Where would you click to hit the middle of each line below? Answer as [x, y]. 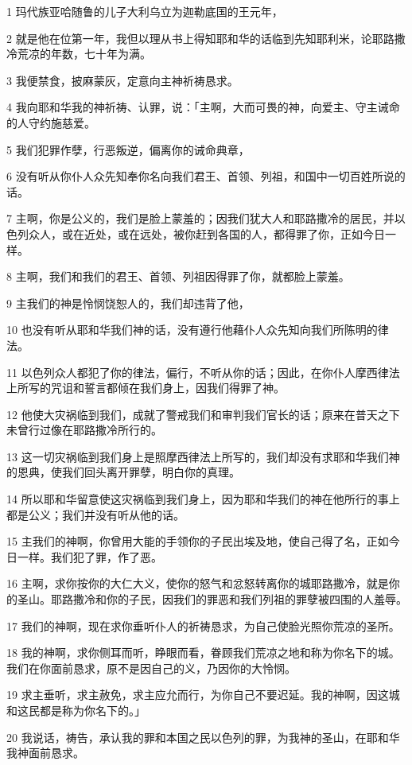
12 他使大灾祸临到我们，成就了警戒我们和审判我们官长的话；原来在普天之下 [203, 414]
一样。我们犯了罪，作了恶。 [89, 556]
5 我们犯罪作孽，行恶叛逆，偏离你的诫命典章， [128, 149]
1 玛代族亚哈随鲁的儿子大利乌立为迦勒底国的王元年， [145, 11]
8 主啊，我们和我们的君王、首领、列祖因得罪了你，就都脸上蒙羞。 [178, 276]
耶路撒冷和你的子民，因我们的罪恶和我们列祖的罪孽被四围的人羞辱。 [229, 599]
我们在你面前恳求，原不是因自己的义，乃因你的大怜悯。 [151, 668]
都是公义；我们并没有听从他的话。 [95, 514]
